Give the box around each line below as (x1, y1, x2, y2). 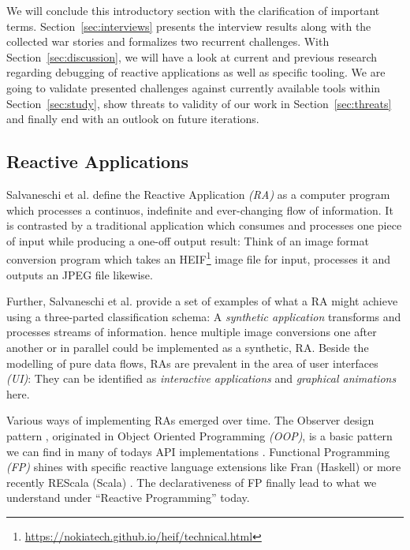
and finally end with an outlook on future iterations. (6, 110, 259, 127)
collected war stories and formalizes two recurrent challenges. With (6, 33, 330, 50)
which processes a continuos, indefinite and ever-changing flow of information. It (6, 201, 393, 218)
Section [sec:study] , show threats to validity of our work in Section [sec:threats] (6, 95, 392, 111)
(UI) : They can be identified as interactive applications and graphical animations (6, 370, 397, 387)
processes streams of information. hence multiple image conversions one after (6, 324, 377, 340)
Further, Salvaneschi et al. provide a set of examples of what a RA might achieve (6, 293, 398, 309)
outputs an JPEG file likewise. (6, 266, 153, 282)
